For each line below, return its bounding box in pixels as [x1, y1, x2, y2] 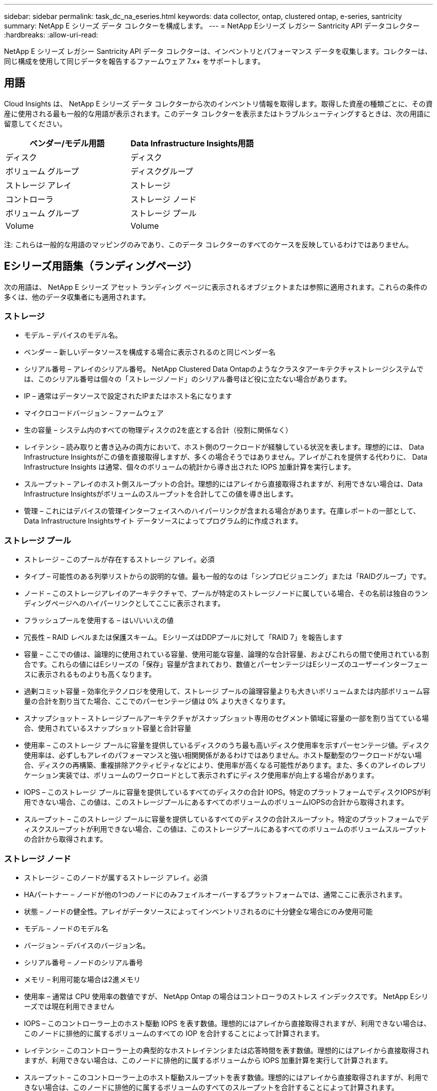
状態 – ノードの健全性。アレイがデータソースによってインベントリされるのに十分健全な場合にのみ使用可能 [24, 907, 373, 916]
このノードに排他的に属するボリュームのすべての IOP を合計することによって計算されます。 [24, 1029, 324, 1038]
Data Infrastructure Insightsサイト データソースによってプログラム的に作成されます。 [24, 517, 303, 526]
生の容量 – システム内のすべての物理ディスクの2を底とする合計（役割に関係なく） [24, 426, 293, 435]
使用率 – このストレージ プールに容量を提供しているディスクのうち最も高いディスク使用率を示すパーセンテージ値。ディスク [24, 741, 430, 750]
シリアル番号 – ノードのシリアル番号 [24, 958, 143, 967]
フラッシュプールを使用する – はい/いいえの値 [24, 616, 174, 625]
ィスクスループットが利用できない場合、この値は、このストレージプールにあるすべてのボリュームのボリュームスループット [24, 825, 427, 834]
